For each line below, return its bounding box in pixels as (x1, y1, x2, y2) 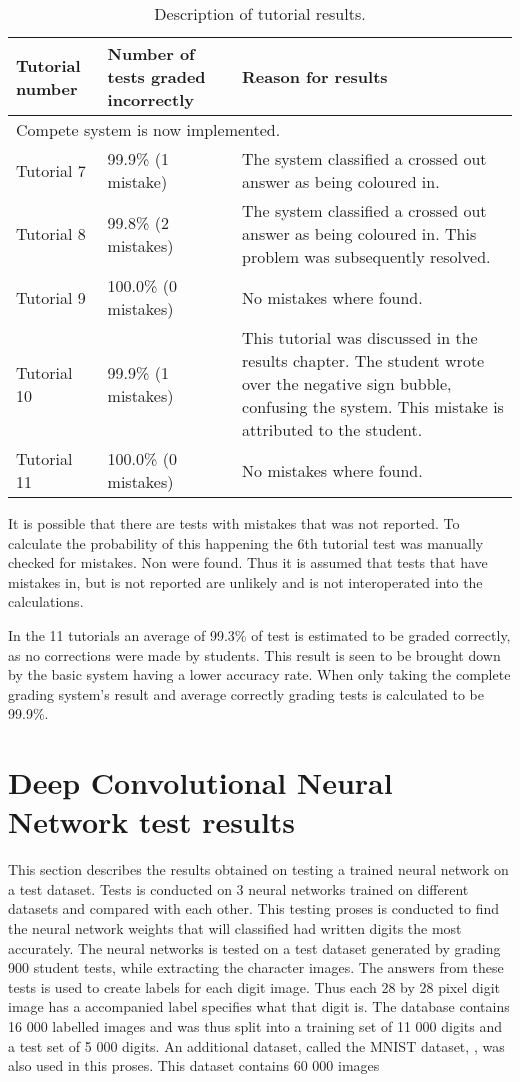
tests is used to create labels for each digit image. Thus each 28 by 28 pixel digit (8, 976, 501, 997)
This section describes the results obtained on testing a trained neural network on (8, 859, 509, 880)
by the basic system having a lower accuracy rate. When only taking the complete (8, 664, 511, 685)
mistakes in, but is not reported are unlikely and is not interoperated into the (8, 571, 483, 592)
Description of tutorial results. (154, 2, 366, 25)
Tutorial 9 (16, 285, 86, 309)
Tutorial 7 (16, 158, 86, 182)
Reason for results (242, 65, 388, 88)
